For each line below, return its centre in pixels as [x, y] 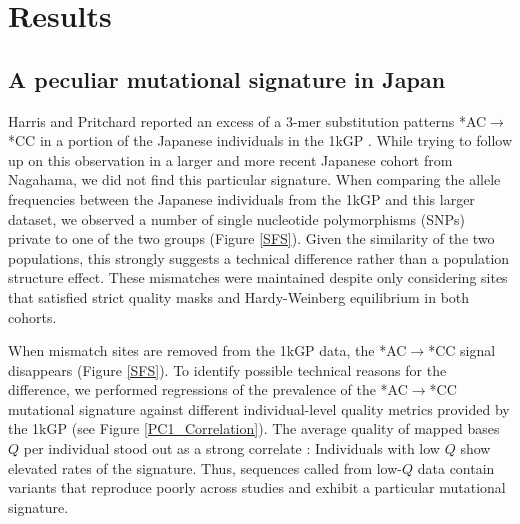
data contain [456, 467]
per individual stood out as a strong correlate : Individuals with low [231, 448]
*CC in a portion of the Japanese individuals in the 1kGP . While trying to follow [260, 140]
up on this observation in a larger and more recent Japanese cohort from [230, 159]
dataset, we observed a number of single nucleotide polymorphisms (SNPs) [236, 218]
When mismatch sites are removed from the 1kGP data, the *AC [207, 350]
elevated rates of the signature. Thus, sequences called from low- [205, 467]
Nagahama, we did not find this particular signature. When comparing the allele [254, 179]
